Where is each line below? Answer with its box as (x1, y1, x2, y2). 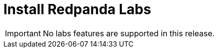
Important (5, 28, 41, 38)
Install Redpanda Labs (3, 1, 151, 18)
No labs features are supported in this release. (42, 28, 215, 38)
